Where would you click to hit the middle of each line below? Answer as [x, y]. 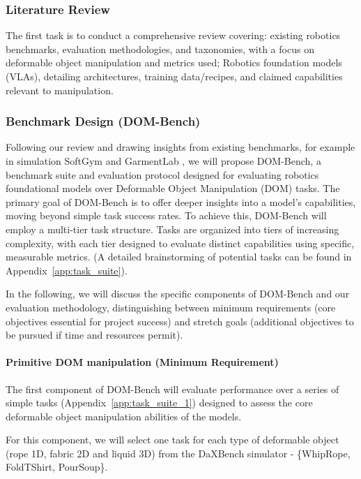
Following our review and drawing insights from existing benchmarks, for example [180, 147]
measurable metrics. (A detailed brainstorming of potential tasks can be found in [179, 257]
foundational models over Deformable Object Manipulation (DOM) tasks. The [173, 188]
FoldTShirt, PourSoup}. [57, 467]
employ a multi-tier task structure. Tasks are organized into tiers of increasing [172, 229]
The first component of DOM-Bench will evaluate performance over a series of [172, 389]
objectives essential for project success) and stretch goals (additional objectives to [180, 321]
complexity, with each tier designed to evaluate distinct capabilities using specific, [180, 243]
